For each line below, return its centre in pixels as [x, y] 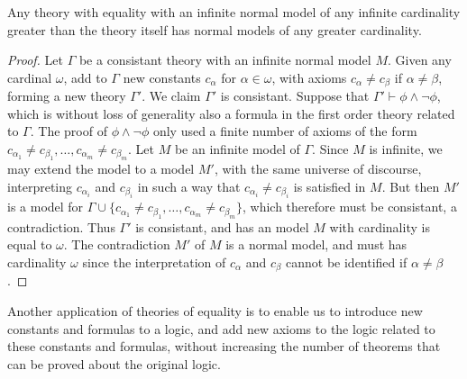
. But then [411, 187]
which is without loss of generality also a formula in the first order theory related [231, 113]
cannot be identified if [347, 262]
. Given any [420, 60]
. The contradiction [117, 244]
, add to [85, 77]
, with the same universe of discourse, [318, 169]
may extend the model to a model [101, 169]
